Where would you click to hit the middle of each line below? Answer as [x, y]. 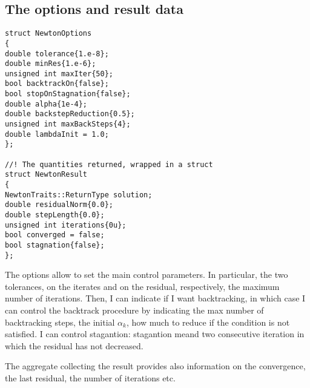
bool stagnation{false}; [55, 245]
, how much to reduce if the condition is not [208, 322]
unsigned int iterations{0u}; [66, 225]
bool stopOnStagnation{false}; [68, 94]
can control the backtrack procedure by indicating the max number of [134, 310]
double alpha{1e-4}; [46, 104]
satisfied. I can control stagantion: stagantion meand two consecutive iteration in [155, 334]
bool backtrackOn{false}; [57, 84]
